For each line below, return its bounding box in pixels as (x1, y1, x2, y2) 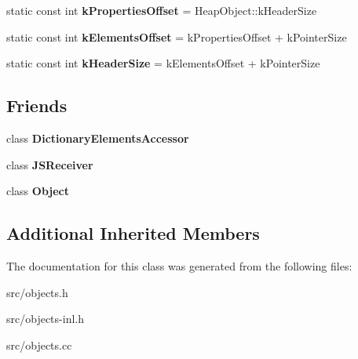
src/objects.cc (6, 336, 72, 353)
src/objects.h (6, 284, 68, 300)
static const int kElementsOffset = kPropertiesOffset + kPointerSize (6, 28, 347, 45)
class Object (6, 183, 70, 199)
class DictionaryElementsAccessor (6, 129, 189, 146)
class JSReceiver (6, 156, 93, 172)
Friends (6, 93, 68, 118)
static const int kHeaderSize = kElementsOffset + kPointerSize (6, 55, 320, 71)
